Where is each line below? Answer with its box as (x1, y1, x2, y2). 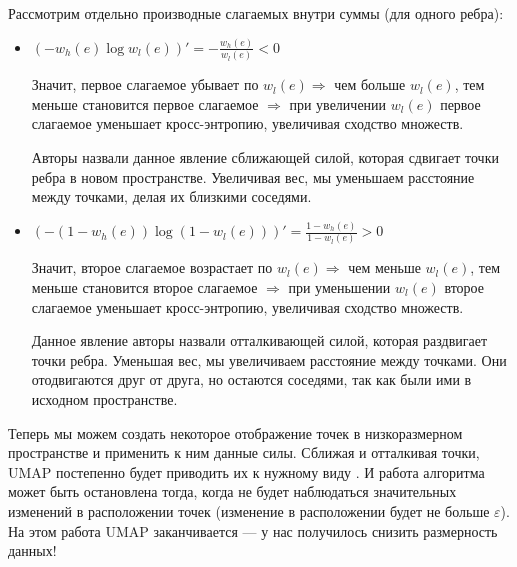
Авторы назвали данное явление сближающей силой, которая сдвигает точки (31, 147, 499, 167)
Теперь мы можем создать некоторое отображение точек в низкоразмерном (8, 422, 463, 443)
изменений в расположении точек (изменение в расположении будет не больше (8, 500, 490, 521)
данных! (8, 540, 57, 561)
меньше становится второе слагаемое (31, 277, 258, 297)
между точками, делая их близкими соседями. (31, 186, 312, 207)
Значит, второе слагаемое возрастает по (31, 257, 273, 278)
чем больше (334, 74, 406, 95)
